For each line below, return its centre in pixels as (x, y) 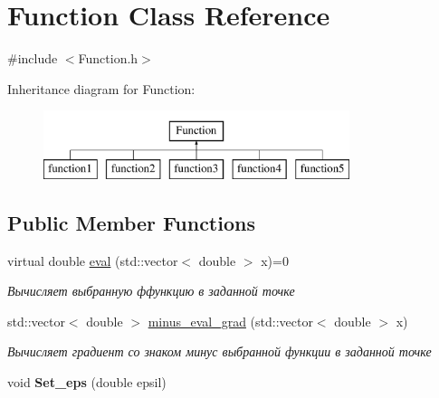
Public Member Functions (131, 222)
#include (33, 58)
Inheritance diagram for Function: (101, 88)
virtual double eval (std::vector (93, 260)
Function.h (108, 58)
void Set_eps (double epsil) (87, 382)
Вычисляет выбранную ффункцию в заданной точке (151, 291)
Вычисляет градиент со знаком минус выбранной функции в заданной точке (219, 351)
